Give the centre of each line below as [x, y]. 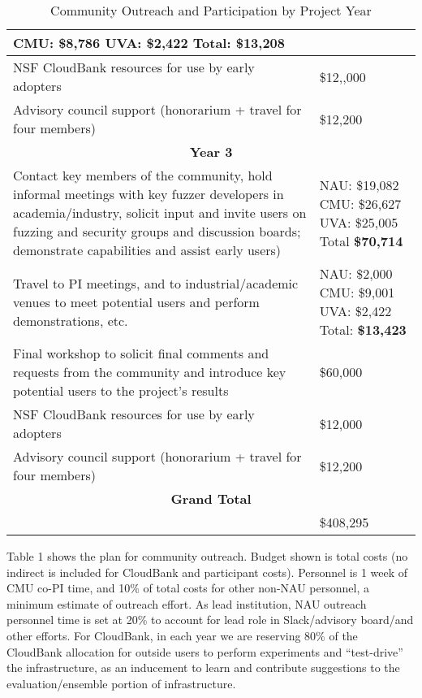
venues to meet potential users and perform [136, 301]
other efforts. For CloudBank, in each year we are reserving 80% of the [182, 635]
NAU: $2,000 [356, 273]
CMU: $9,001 [357, 292]
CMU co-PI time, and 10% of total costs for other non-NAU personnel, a [188, 588]
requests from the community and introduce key [150, 372]
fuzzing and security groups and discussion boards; [157, 231]
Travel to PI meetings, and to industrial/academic [156, 283]
